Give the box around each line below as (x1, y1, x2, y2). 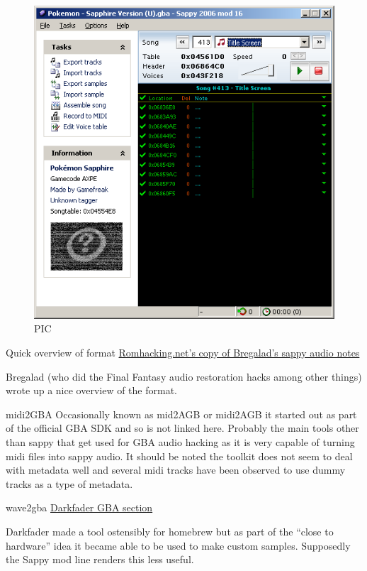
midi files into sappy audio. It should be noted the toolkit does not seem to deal (6, 448, 353, 463)
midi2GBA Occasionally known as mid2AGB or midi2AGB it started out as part (6, 406, 357, 421)
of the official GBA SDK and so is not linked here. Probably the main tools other (6, 420, 359, 435)
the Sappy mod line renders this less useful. (6, 552, 194, 567)
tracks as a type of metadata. (6, 476, 133, 491)
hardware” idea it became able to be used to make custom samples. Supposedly (6, 538, 351, 553)
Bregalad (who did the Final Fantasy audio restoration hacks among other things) (6, 369, 362, 384)
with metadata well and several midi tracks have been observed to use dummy (6, 462, 346, 477)
